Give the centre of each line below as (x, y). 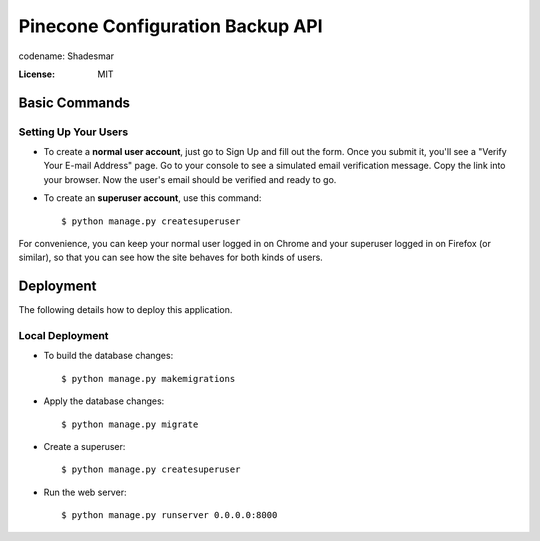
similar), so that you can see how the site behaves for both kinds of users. (171, 257)
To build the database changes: (108, 356)
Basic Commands (74, 102)
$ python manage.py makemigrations (148, 378)
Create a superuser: (84, 447)
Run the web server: (85, 492)
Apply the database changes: (104, 401)
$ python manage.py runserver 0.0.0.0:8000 (169, 515)
